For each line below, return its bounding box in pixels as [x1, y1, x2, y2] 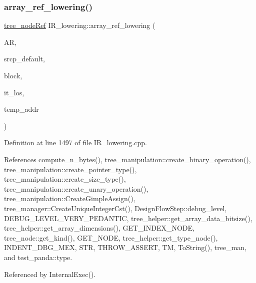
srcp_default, [4, 53, 45, 64]
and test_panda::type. [4, 252, 72, 262]
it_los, [4, 87, 24, 97]
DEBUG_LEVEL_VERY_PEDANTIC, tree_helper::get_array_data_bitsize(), [4, 213, 252, 223]
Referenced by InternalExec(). [4, 269, 96, 279]
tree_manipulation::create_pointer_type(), [4, 164, 137, 174]
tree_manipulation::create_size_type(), [4, 174, 126, 184]
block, [4, 70, 22, 80]
